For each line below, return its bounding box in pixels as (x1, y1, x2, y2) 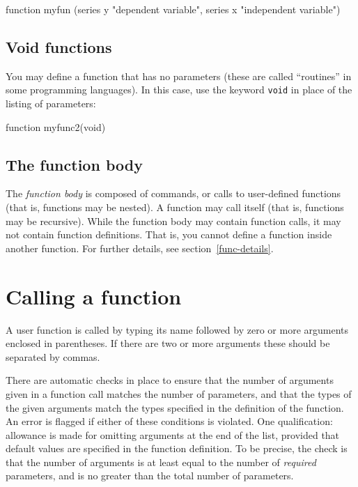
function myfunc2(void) (6, 119, 106, 134)
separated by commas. (6, 349, 100, 364)
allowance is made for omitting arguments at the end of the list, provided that (6, 427, 340, 442)
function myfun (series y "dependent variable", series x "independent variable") (6, 2, 341, 16)
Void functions (6, 36, 112, 57)
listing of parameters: (6, 96, 96, 111)
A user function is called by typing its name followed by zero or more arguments (6, 322, 349, 337)
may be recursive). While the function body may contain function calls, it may (6, 213, 341, 228)
